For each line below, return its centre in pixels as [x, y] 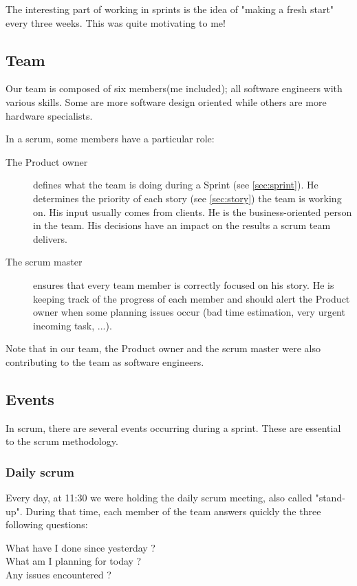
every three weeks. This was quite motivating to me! [116, 22]
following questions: [47, 524]
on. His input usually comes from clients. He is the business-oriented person [193, 211]
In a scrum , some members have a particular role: [110, 139]
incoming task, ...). [73, 325]
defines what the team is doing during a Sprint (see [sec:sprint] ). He [176, 185]
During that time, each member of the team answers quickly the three [173, 511]
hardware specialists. [49, 115]
